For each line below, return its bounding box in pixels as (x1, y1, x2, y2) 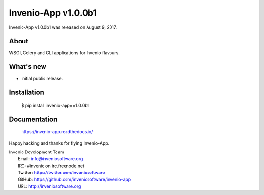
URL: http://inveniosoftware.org (18, 183, 81, 189)
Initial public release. (21, 76, 63, 82)
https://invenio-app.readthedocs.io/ (21, 129, 93, 135)
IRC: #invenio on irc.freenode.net (18, 163, 85, 169)
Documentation (9, 115, 58, 123)
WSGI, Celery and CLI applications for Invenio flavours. (9, 50, 120, 56)
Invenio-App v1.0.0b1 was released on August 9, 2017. (9, 24, 117, 30)
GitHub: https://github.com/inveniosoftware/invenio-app (18, 176, 131, 182)
